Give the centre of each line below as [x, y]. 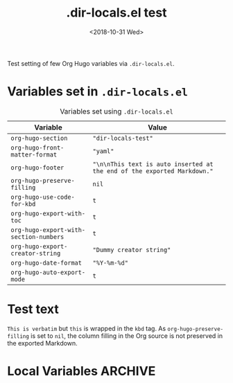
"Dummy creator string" [132, 250]
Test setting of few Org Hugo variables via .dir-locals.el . [91, 63]
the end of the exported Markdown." [153, 171]
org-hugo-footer [37, 167]
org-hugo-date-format [46, 262]
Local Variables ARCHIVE [81, 371]
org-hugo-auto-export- [48, 272]
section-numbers [37, 237]
